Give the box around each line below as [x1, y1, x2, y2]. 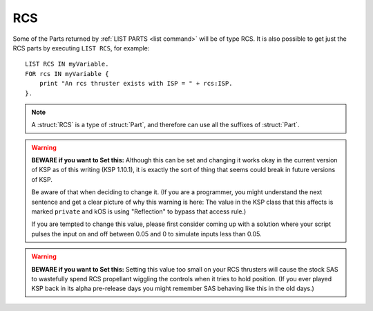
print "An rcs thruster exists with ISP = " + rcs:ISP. [39, 79, 233, 88]
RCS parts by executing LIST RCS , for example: [12, 44, 150, 52]
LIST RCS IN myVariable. [25, 60, 109, 68]
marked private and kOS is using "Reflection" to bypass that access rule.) [31, 207, 247, 216]
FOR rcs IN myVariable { [25, 70, 109, 77]
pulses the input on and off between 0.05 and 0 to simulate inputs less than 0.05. [31, 229, 262, 238]
